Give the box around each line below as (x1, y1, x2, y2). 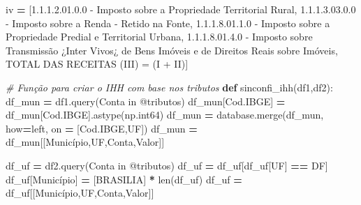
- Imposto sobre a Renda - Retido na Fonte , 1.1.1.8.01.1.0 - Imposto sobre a (6, 15, 330, 30)
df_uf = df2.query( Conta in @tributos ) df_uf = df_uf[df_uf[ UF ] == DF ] (6, 158, 328, 172)
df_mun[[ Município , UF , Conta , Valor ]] (6, 135, 165, 149)
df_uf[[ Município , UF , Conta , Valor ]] (6, 185, 154, 200)
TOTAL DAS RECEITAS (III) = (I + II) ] (6, 56, 189, 71)
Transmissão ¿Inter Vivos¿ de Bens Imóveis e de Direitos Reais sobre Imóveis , (6, 43, 338, 57)
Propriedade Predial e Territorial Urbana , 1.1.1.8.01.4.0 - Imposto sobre (6, 29, 313, 44)
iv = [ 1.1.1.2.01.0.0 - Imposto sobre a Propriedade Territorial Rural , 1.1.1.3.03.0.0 (6, 2, 356, 16)
